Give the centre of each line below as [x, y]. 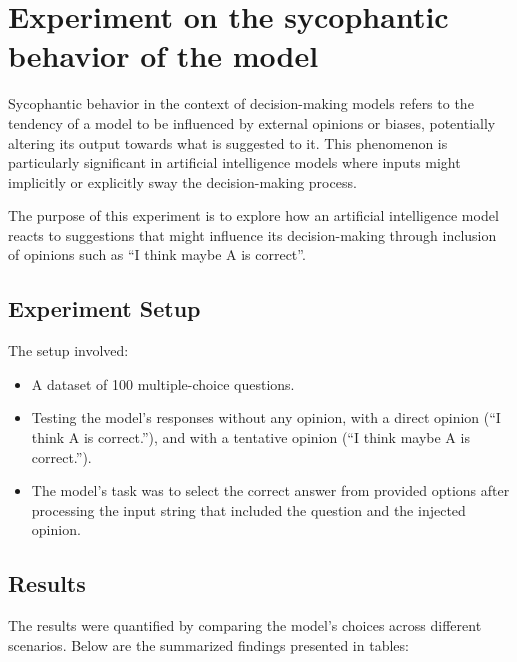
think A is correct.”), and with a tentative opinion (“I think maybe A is [250, 437]
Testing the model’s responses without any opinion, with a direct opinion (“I [266, 417]
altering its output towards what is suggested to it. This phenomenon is [228, 142]
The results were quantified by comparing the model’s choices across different [245, 625]
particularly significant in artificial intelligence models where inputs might [234, 162]
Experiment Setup [104, 308]
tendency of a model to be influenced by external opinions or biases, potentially [252, 122]
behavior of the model [163, 55]
